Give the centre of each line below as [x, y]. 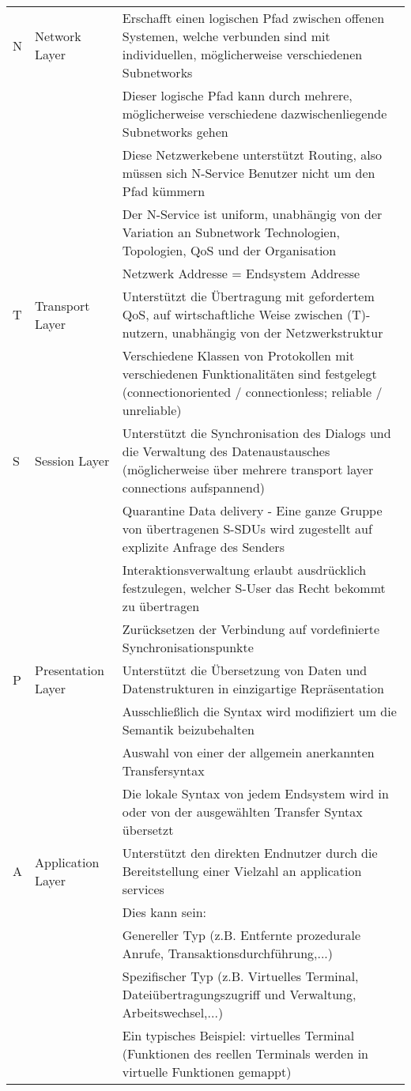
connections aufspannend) [194, 487]
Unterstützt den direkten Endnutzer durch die [250, 853]
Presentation [70, 670]
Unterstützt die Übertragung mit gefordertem [248, 296]
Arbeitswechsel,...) [173, 1012]
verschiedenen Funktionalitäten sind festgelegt [249, 374]
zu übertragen [161, 606]
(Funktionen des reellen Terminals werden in [245, 1053]
